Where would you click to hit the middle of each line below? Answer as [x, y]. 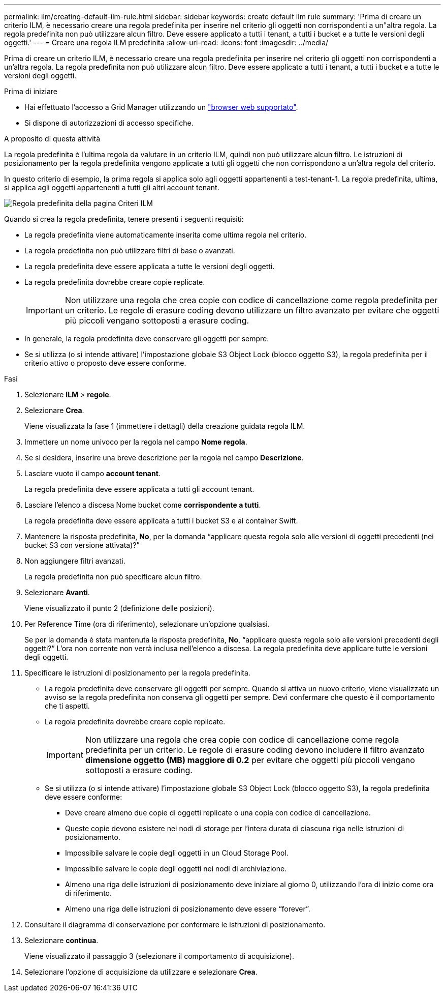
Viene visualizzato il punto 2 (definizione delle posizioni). [119, 608]
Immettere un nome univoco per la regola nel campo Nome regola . [136, 442]
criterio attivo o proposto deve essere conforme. [105, 363]
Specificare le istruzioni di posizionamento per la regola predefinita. [137, 673]
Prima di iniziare [31, 91]
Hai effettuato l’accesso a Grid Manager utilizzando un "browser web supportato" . [161, 107]
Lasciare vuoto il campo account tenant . [92, 473]
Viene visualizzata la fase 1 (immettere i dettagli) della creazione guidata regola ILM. [165, 426]
